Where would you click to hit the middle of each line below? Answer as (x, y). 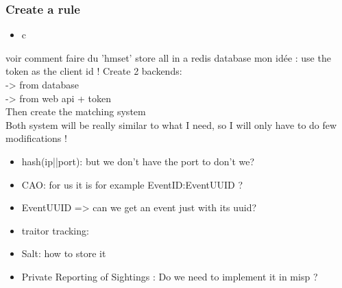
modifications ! (36, 138)
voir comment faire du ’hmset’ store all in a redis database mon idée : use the (168, 57)
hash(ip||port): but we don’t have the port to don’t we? (138, 161)
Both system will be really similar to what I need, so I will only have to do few (171, 124)
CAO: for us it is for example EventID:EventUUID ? (132, 184)
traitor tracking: (55, 230)
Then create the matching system (76, 111)
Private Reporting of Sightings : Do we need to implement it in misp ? (170, 276)
